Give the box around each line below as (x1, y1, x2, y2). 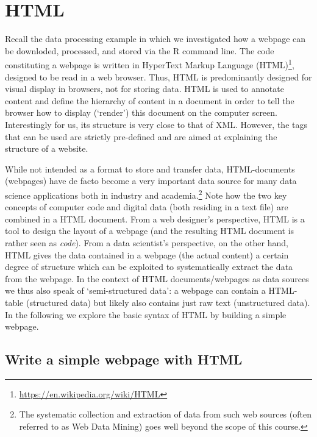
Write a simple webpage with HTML (5, 350, 243, 369)
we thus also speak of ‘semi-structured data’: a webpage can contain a (5, 284, 266, 297)
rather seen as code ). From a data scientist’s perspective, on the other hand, (5, 236, 288, 249)
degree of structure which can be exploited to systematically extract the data (5, 260, 293, 273)
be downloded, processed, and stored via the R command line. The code (5, 44, 274, 57)
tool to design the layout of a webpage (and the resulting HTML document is (5, 224, 294, 237)
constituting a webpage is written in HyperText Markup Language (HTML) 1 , (5, 57, 294, 71)
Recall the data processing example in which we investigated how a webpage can (5, 32, 306, 45)
